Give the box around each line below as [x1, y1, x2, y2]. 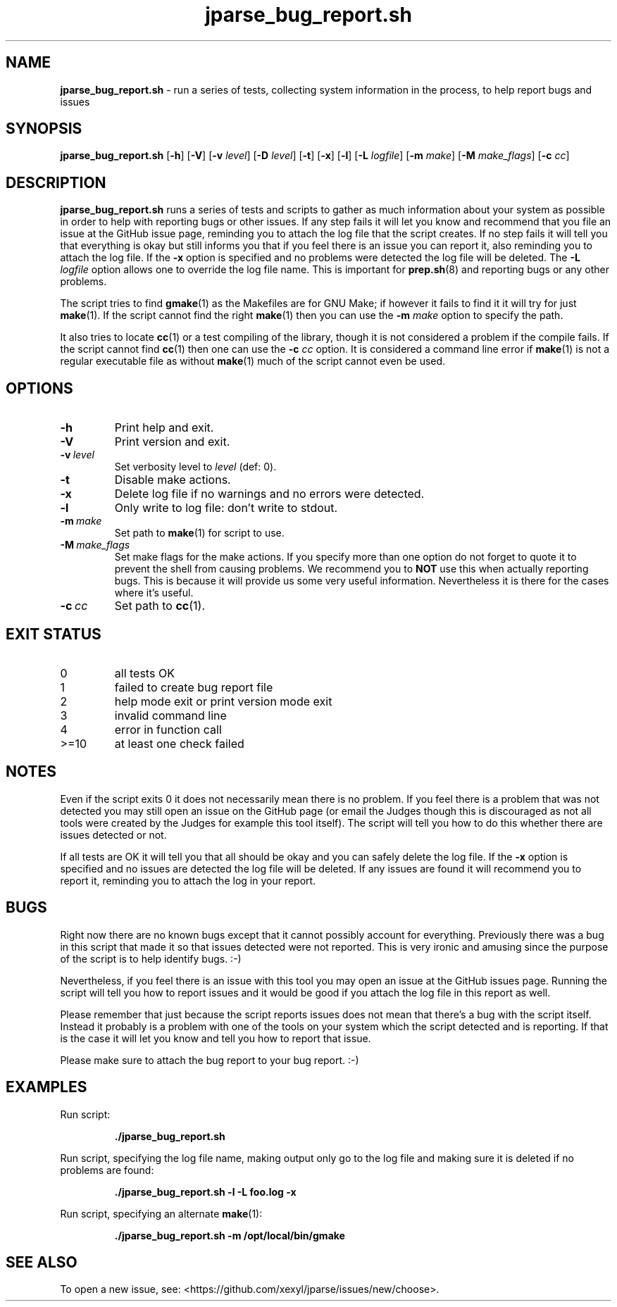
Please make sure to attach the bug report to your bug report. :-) [60, 1053, 359, 1066]
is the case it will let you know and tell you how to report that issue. [60, 1032, 371, 1044]
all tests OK [114, 665, 175, 680]
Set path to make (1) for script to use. [114, 527, 285, 539]
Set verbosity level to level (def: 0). [114, 461, 277, 473]
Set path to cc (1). [114, 599, 206, 613]
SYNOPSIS [6, 120, 82, 138]
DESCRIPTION [6, 173, 106, 192]
